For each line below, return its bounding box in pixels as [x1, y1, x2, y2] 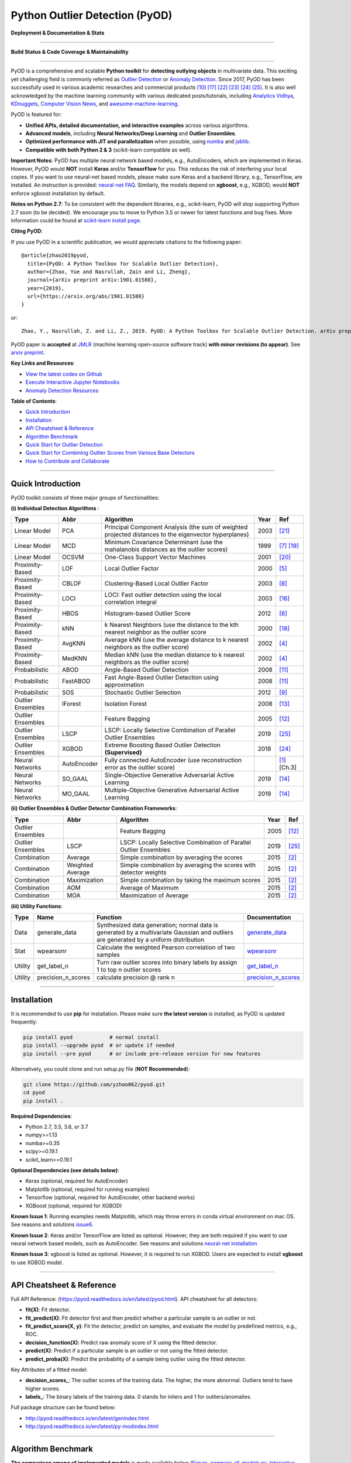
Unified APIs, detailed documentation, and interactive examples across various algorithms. [25, 122, 249, 129]
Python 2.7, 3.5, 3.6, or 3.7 [25, 1124, 88, 1130]
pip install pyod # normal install [23, 1034, 159, 1041]
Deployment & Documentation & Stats [11, 29, 105, 36]
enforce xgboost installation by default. [11, 190, 105, 197]
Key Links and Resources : [11, 360, 75, 367]
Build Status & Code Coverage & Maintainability [11, 48, 129, 55]
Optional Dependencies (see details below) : [11, 1166, 119, 1173]
